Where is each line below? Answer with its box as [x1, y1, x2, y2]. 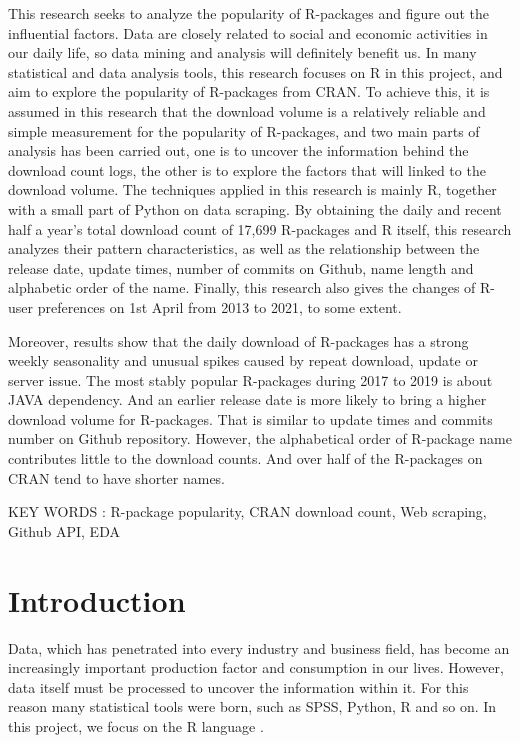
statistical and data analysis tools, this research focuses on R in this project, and [8, 61, 503, 82]
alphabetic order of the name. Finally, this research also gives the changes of [8, 277, 476, 298]
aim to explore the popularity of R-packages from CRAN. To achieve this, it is [8, 81, 490, 102]
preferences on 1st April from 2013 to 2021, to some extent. [37, 296, 402, 317]
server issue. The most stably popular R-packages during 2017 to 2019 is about [8, 369, 493, 390]
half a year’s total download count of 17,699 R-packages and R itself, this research [8, 218, 512, 239]
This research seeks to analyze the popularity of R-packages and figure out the [8, 3, 489, 23]
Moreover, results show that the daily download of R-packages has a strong [8, 330, 469, 351]
